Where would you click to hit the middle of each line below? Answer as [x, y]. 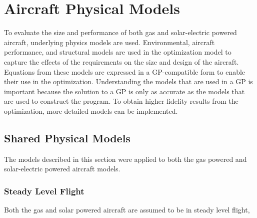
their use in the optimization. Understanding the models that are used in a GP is [128, 81]
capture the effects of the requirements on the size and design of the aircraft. [121, 61]
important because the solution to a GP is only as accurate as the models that [124, 91]
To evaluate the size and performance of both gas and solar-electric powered [120, 32]
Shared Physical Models [67, 138]
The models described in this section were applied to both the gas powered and [125, 159]
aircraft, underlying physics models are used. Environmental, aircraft [109, 42]
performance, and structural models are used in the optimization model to [118, 52]
